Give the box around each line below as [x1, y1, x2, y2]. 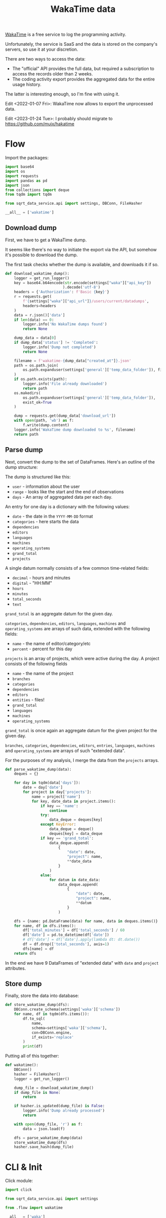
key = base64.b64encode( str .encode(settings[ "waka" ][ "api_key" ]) [14, 280, 152, 285]
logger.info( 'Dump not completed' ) [23, 344, 96, 350]
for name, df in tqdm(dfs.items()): [14, 1012, 90, 1017]
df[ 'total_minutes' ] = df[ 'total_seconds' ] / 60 [23, 928, 125, 933]
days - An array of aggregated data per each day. [12, 494, 113, 500]
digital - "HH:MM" [12, 580, 52, 586]
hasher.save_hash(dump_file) [14, 1144, 74, 1149]
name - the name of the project [12, 670, 74, 676]
